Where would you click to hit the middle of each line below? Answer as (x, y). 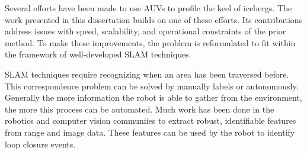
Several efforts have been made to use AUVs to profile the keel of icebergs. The (148, 8)
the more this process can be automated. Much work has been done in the (140, 109)
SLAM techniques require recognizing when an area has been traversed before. (147, 74)
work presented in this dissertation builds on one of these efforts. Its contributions (154, 19)
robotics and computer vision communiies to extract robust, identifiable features (151, 121)
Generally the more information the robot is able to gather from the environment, (153, 97)
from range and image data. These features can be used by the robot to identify (150, 132)
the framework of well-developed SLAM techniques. (98, 54)
